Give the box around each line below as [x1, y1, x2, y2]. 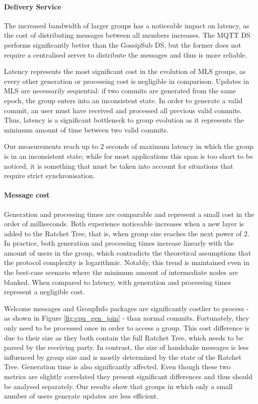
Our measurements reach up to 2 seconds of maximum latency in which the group [4, 141, 254, 151]
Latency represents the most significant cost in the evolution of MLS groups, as [4, 66, 246, 76]
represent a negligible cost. [4, 286, 85, 297]
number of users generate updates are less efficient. [4, 391, 159, 401]
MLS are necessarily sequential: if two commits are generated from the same [4, 85, 236, 96]
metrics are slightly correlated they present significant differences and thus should [4, 371, 253, 381]
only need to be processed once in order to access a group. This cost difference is [4, 323, 250, 333]
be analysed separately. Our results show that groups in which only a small [4, 381, 233, 391]
